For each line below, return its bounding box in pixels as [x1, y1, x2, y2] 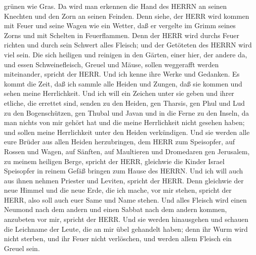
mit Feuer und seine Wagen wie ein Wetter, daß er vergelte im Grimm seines [4, 20, 236, 31]
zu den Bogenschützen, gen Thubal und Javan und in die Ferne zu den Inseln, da [4, 107, 249, 118]
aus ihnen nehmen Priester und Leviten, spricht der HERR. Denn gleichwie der [4, 175, 244, 185]
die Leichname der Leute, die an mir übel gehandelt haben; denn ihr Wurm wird [4, 223, 248, 234]
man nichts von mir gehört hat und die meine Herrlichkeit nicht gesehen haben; [4, 117, 245, 127]
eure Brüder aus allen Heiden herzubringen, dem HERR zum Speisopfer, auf [4, 136, 235, 147]
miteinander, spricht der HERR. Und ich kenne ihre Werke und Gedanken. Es [4, 69, 240, 79]
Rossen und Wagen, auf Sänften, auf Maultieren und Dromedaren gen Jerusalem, [4, 146, 250, 156]
